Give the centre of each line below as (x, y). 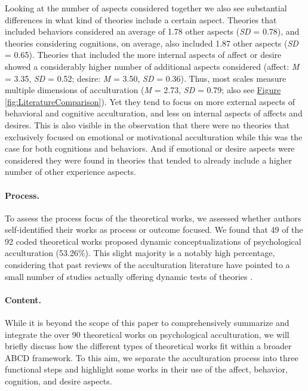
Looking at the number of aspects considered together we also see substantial (146, 8)
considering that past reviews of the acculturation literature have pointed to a (147, 265)
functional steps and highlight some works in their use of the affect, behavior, (146, 369)
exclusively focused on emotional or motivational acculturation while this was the (154, 136)
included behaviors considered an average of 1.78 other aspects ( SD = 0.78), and (152, 31)
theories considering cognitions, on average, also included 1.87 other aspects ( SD (152, 43)
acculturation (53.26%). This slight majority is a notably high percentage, (140, 253)
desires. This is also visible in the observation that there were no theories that (147, 124)
